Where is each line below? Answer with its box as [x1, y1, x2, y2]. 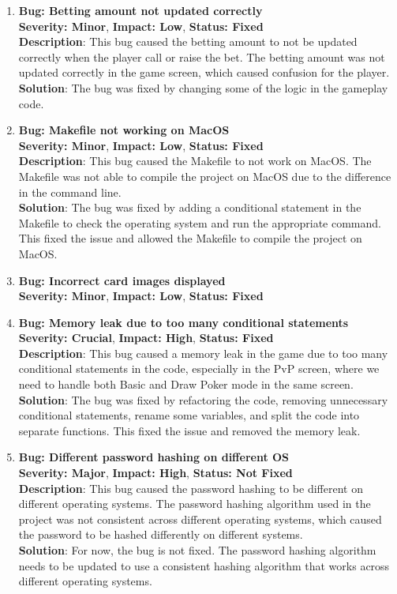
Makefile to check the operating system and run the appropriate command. [18, 214, 381, 231]
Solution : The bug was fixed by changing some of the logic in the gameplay [18, 79, 388, 96]
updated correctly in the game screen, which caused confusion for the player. [18, 64, 390, 81]
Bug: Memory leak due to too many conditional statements [18, 314, 349, 330]
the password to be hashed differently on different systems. [18, 526, 303, 543]
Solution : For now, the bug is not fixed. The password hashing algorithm [18, 542, 376, 558]
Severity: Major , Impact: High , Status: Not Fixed [18, 464, 293, 481]
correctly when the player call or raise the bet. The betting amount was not [18, 48, 385, 65]
